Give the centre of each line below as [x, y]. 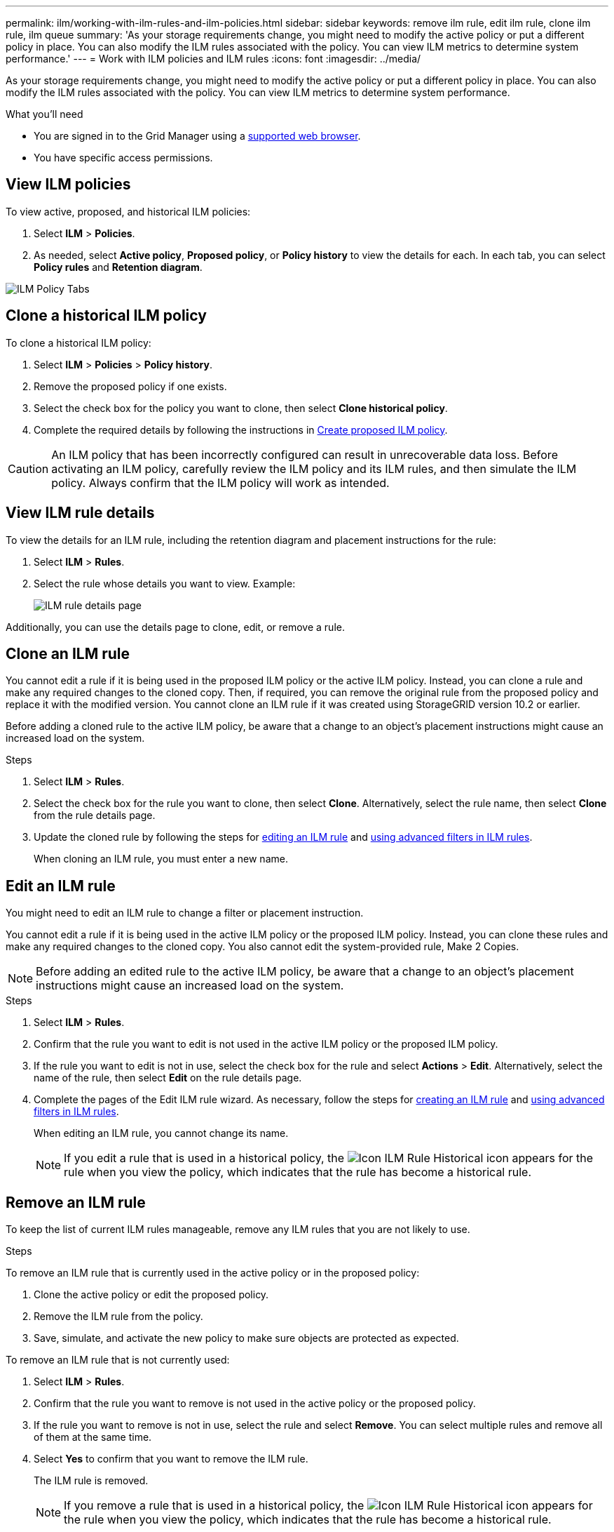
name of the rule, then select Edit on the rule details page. [168, 1078]
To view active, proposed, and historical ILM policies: [128, 211]
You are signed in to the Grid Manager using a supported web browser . [197, 136]
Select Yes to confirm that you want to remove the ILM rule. [171, 1459]
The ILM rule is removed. [91, 1481]
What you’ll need [45, 114]
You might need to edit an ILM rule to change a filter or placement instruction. [185, 913]
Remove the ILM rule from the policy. [118, 1317]
